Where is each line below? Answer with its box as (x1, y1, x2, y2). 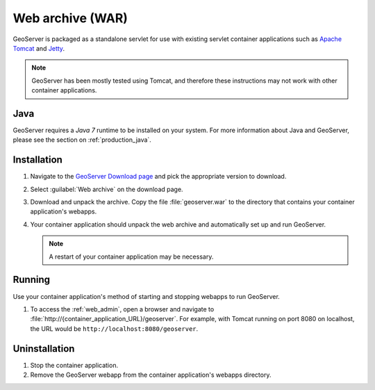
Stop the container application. (30, 361, 118, 369)
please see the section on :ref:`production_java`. (12, 136, 152, 144)
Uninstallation (12, 343, 75, 355)
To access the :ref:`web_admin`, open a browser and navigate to (30, 304, 215, 313)
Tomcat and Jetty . (12, 44, 65, 52)
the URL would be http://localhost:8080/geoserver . (30, 324, 199, 333)
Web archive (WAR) (12, 10, 128, 26)
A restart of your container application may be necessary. (49, 252, 214, 261)
